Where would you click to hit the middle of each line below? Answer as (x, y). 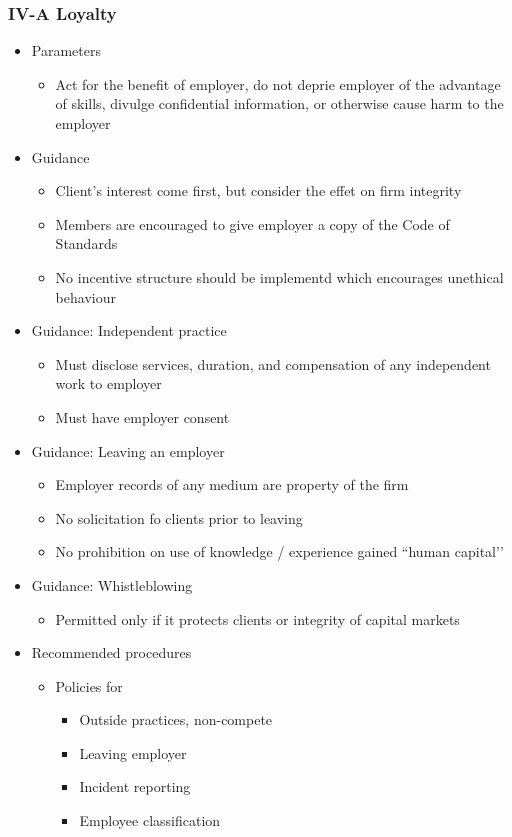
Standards (86, 243)
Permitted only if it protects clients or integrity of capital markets (257, 618)
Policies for (89, 685)
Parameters (66, 50)
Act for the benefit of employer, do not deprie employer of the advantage (278, 83)
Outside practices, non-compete (176, 719)
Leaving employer (133, 752)
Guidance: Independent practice (129, 330)
